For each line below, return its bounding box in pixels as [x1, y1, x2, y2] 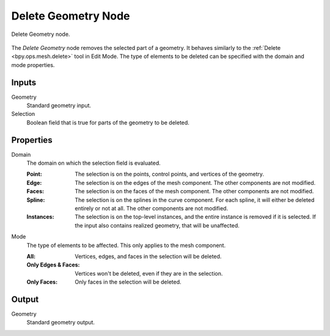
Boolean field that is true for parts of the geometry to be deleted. [26, 119, 189, 126]
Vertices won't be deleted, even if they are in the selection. [75, 270, 223, 277]
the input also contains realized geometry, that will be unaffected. [75, 221, 240, 229]
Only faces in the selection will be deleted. [75, 278, 182, 286]
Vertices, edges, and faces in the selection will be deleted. [75, 253, 222, 260]
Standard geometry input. [26, 102, 92, 109]
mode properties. [11, 61, 55, 68]
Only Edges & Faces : [26, 261, 80, 268]
